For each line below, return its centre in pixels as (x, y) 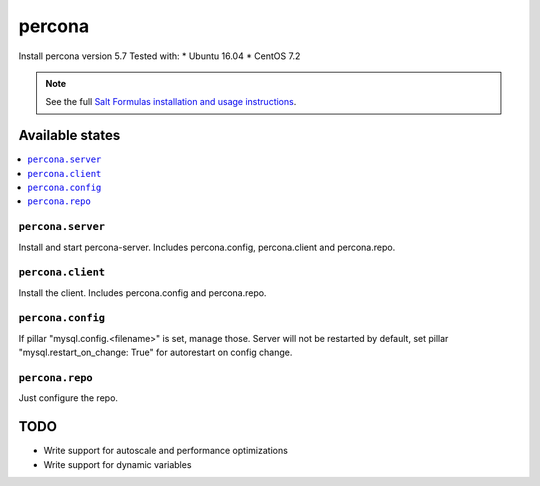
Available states (69, 135)
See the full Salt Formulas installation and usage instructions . (171, 102)
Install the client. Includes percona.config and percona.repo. (142, 292)
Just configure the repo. (68, 398)
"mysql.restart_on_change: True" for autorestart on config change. (155, 352)
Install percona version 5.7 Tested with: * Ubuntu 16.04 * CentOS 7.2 (159, 56)
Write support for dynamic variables (117, 464)
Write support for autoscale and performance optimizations (166, 451)
